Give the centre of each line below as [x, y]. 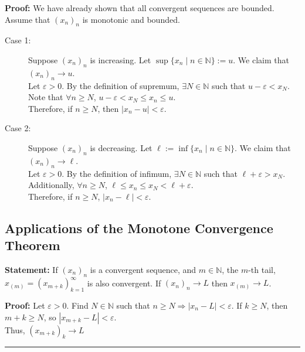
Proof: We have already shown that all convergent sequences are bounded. [140, 8]
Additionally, [51, 185]
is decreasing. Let [121, 147]
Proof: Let [25, 305]
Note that [46, 97]
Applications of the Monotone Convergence [139, 228]
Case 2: [18, 128]
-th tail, [262, 269]
